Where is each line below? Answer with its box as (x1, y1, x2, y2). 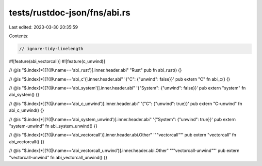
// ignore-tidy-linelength (19, 46, 83, 51)
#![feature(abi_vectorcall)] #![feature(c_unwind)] (9, 58, 105, 64)
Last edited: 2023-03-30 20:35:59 (9, 24, 78, 30)
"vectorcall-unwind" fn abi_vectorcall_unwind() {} (9, 154, 108, 160)
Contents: (9, 33, 29, 39)
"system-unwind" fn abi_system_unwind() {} (9, 123, 98, 129)
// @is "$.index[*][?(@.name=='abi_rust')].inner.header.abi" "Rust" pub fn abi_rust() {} (9, 67, 182, 73)
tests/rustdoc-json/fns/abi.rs (9, 7, 131, 18)
